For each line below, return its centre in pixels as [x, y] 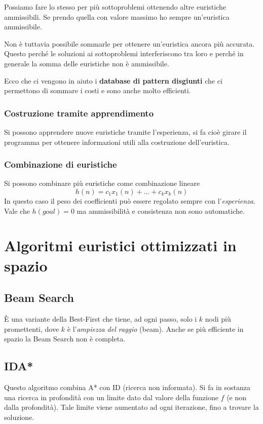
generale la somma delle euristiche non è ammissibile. [87, 63]
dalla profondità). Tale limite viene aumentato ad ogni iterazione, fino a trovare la [131, 407]
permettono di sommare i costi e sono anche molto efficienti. [98, 90]
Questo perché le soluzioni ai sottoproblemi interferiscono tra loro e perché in [124, 53]
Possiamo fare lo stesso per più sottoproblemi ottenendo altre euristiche [115, 7]
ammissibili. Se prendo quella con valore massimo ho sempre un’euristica [117, 16]
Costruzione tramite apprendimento [79, 113]
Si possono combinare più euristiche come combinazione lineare [102, 183]
